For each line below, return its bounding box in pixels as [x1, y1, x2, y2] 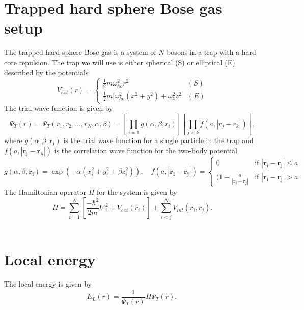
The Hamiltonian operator [4, 186, 87, 197]
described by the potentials [4, 67, 89, 77]
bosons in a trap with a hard [167, 47, 256, 58]
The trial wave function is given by [4, 103, 113, 113]
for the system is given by [97, 186, 177, 197]
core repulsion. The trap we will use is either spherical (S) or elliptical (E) [4, 57, 235, 67]
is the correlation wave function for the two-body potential [54, 145, 237, 155]
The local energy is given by [4, 278, 92, 289]
